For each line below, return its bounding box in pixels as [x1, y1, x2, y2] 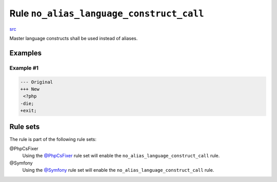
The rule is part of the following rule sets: [9, 136, 97, 142]
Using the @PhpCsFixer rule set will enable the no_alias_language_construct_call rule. [22, 153, 220, 159]
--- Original [20, 79, 53, 85]
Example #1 [9, 64, 38, 71]
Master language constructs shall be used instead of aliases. [9, 35, 138, 41]
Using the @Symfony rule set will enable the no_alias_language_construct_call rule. [22, 167, 214, 173]
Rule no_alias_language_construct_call [9, 8, 205, 19]
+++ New [20, 86, 39, 92]
